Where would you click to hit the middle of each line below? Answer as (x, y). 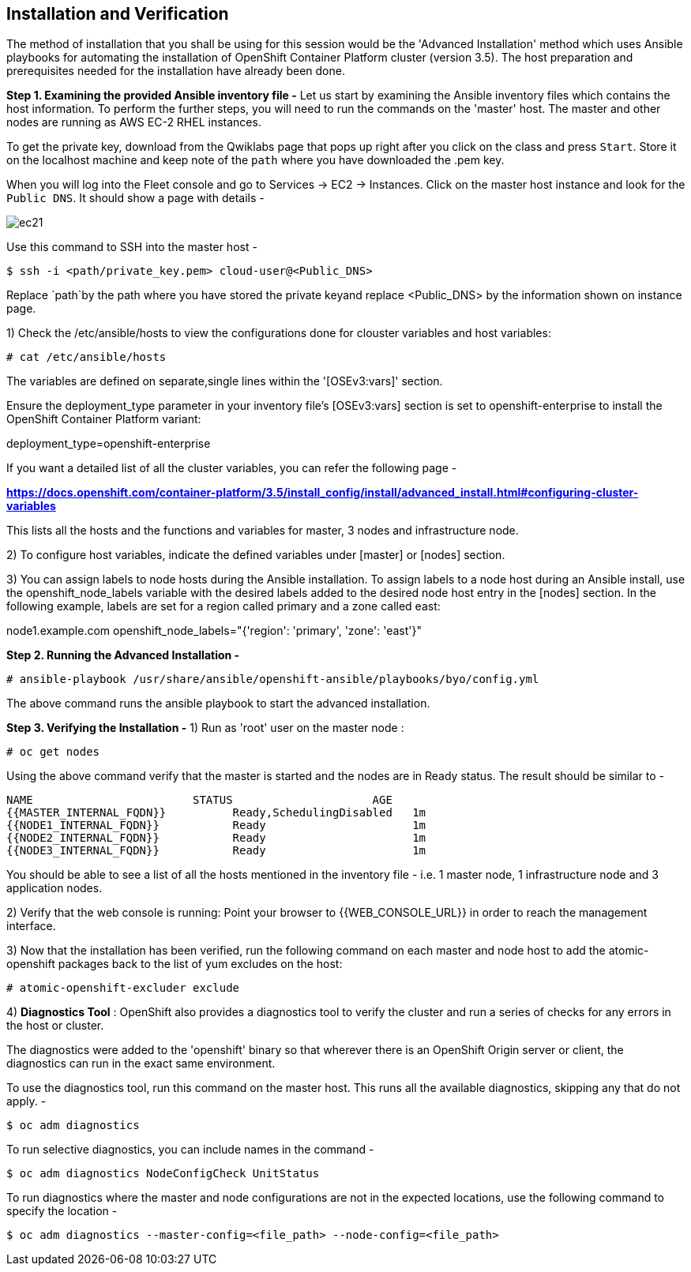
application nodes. (54, 888)
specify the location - (62, 1211)
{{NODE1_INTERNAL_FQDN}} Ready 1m (216, 825)
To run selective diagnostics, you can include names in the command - (190, 1150)
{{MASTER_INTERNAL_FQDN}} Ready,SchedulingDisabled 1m (216, 813)
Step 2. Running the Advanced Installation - (123, 655)
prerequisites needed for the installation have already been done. (176, 71)
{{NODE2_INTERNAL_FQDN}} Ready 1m (216, 838)
